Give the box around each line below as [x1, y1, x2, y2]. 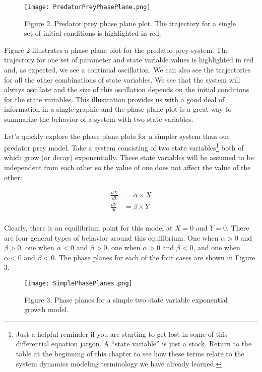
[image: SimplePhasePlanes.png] [24, 279, 133, 287]
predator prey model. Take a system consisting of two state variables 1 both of [4, 141, 244, 153]
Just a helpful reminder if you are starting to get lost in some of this [16, 328, 228, 339]
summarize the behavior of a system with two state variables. [4, 114, 193, 124]
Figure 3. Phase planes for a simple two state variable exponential [24, 294, 228, 305]
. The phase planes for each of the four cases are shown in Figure [54, 252, 255, 262]
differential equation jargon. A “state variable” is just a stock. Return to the [16, 338, 252, 349]
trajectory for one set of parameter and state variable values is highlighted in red [4, 54, 254, 65]
